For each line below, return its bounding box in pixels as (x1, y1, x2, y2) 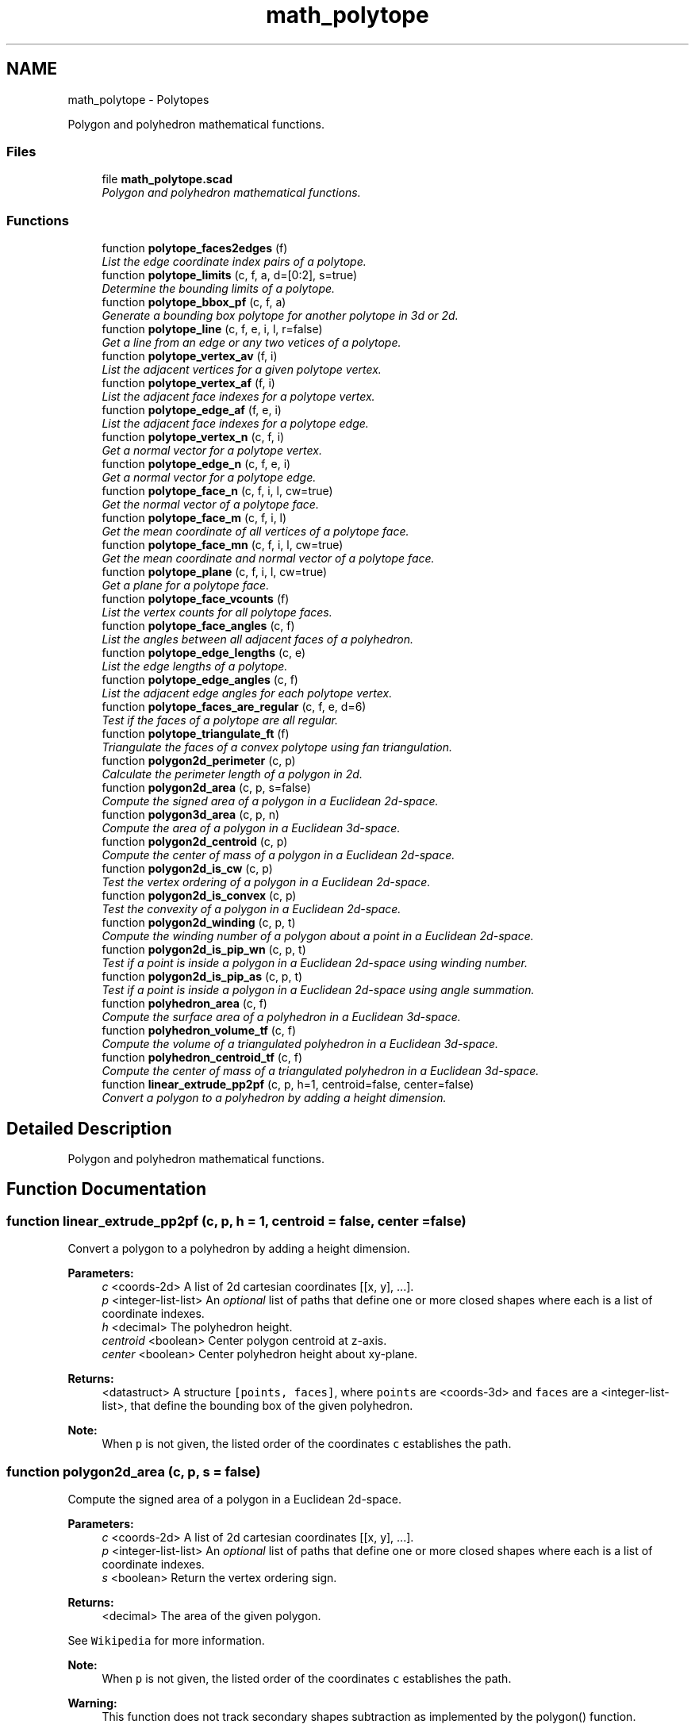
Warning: (67, 1695, 117, 1710)
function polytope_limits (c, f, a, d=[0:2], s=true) (102, 268, 357, 282)
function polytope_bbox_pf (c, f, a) (102, 295, 286, 309)
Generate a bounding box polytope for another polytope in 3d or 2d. (102, 309, 459, 323)
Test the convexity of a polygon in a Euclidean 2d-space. (102, 902, 401, 916)
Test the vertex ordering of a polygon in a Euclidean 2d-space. (102, 875, 431, 889)
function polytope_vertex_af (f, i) (102, 376, 275, 390)
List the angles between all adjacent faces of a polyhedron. (102, 632, 413, 647)
